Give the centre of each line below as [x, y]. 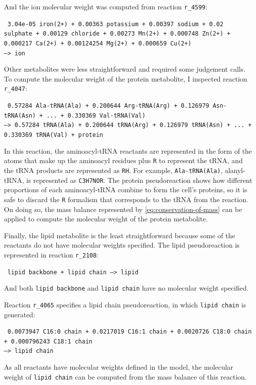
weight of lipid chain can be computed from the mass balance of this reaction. [126, 376]
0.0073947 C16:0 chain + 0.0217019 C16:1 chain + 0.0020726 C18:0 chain [130, 332]
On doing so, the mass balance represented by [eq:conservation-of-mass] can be [123, 209]
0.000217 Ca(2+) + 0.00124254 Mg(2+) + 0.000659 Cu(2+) [98, 43]
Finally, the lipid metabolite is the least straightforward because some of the [120, 235]
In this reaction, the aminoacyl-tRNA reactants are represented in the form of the [128, 150]
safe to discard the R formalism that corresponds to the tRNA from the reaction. [126, 199]
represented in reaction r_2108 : [51, 254]
